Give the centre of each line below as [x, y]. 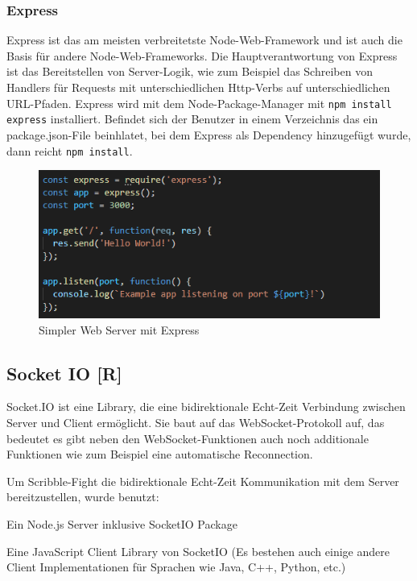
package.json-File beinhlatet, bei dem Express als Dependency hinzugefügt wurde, [209, 134]
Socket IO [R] [64, 373]
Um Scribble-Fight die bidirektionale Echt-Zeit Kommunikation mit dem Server [203, 481]
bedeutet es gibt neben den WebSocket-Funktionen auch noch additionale [188, 438]
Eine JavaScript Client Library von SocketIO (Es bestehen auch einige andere [198, 551]
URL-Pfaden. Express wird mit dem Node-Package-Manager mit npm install [199, 103]
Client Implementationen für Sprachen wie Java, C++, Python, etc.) [176, 567]
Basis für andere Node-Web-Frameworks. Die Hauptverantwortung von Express [202, 55]
